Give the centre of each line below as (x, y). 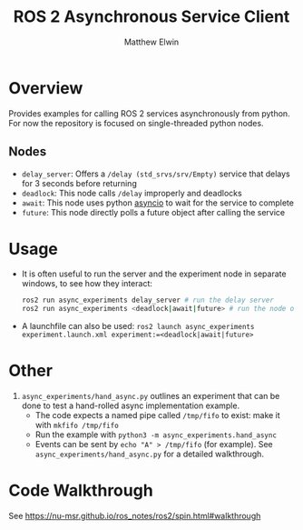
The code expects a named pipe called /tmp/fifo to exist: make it (157, 415)
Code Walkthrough (81, 490)
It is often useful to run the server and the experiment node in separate (154, 274)
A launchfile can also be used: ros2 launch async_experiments (138, 326)
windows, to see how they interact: (87, 284)
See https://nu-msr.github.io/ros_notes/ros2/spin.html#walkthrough (135, 516)
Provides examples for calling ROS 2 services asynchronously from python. (150, 113)
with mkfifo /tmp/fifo (77, 425)
